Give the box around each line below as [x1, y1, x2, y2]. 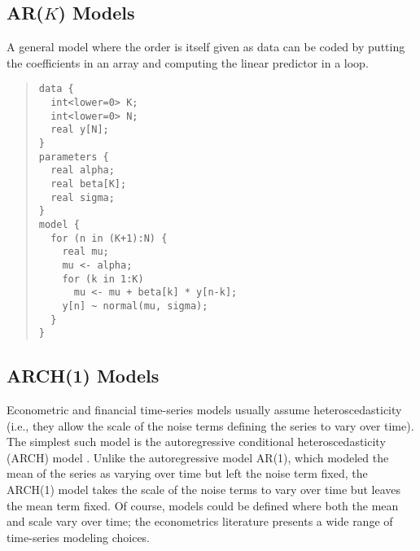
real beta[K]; [50, 177, 127, 190]
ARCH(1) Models [7, 363, 160, 388]
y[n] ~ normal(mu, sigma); [62, 300, 208, 312]
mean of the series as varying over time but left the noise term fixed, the [7, 465, 368, 482]
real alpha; [50, 164, 115, 177]
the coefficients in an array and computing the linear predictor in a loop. [7, 54, 369, 71]
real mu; [62, 246, 109, 258]
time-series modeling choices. [7, 528, 151, 545]
